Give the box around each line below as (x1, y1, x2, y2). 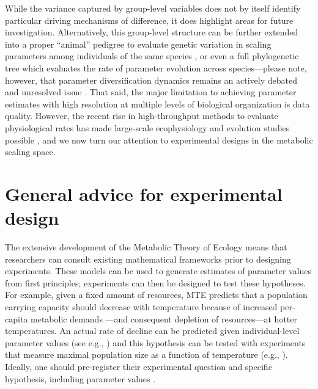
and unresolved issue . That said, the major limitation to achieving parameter (5, 85, 297, 98)
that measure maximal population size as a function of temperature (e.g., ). (5, 348, 288, 361)
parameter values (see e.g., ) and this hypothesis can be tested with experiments (5, 336, 306, 349)
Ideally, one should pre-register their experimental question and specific (5, 360, 272, 373)
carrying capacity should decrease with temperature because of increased (5, 300, 278, 313)
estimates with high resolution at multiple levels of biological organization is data (5, 97, 310, 110)
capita (5, 312, 28, 325)
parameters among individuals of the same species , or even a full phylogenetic (5, 49, 299, 62)
